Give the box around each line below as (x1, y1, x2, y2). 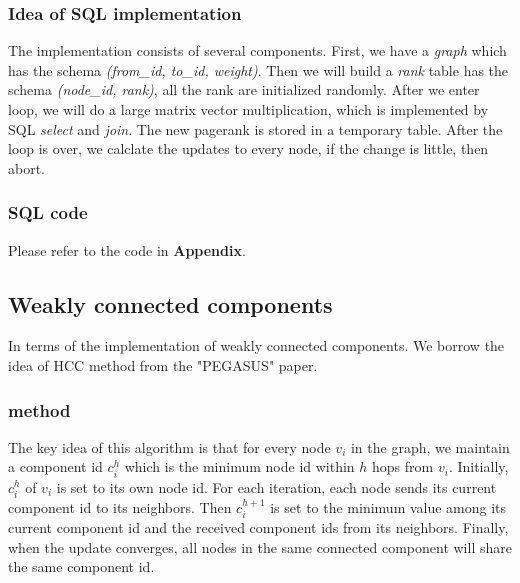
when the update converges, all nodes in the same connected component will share (8, 536, 512, 557)
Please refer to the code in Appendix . (8, 239, 246, 260)
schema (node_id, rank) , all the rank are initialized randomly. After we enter (8, 79, 480, 100)
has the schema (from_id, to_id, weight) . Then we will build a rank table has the (8, 59, 509, 80)
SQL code (8, 200, 88, 225)
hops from (372, 456, 434, 477)
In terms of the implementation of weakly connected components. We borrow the (8, 335, 505, 356)
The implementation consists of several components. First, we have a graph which (8, 40, 507, 61)
